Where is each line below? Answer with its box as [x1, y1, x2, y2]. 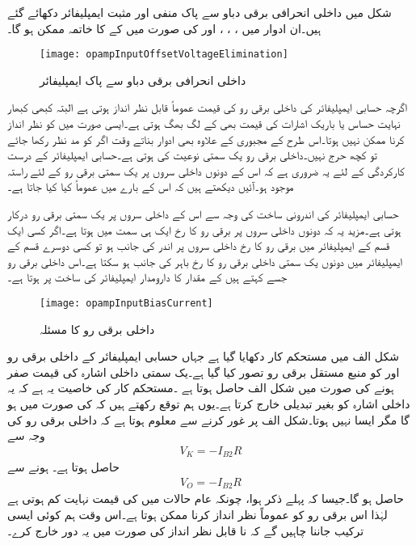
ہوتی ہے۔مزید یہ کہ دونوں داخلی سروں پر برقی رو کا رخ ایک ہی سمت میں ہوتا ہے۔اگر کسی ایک [7, 221, 401, 238]
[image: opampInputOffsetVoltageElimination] [40, 49, 288, 61]
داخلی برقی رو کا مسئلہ [40, 320, 155, 337]
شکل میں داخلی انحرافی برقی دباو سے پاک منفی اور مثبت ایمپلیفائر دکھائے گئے [7, 4, 392, 20]
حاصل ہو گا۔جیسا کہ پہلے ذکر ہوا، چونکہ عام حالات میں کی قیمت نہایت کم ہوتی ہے [7, 490, 404, 507]
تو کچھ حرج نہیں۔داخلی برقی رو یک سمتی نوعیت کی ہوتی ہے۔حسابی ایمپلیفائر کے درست [7, 146, 377, 163]
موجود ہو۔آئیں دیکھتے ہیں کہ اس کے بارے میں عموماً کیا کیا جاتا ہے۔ [7, 178, 294, 195]
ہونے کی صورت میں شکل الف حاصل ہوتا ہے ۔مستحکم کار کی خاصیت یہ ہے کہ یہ [7, 379, 394, 396]
